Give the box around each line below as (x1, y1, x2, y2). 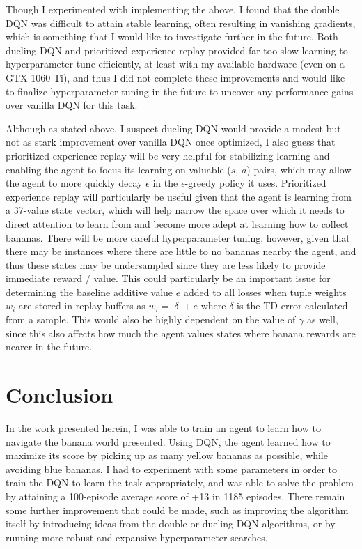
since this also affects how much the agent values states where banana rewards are (6, 325, 356, 340)
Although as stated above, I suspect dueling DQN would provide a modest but (6, 121, 341, 135)
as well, (306, 312, 338, 327)
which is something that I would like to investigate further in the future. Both (6, 29, 338, 44)
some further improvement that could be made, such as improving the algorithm (6, 502, 349, 517)
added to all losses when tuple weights (183, 284, 347, 299)
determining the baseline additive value (6, 284, 173, 299)
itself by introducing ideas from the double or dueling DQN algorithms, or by (6, 516, 336, 531)
